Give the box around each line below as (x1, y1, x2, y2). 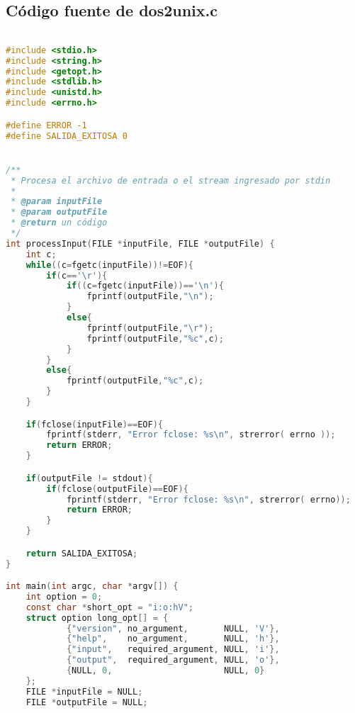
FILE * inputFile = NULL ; (26, 686, 143, 697)
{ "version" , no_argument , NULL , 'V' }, (66, 623, 280, 634)
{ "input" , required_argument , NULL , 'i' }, (66, 644, 280, 655)
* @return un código (11, 218, 108, 228)
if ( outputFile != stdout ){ (26, 473, 153, 483)
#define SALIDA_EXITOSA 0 (6, 130, 128, 141)
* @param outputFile (11, 207, 108, 218)
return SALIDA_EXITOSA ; (26, 548, 138, 558)
